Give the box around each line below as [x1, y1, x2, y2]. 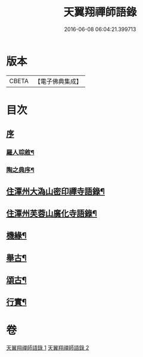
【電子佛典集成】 [34, 77, 82, 86]
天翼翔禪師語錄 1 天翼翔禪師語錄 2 [6, 344, 89, 352]
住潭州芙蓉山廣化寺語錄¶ [6, 208, 97, 218]
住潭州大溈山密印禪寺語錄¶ [6, 186, 105, 196]
